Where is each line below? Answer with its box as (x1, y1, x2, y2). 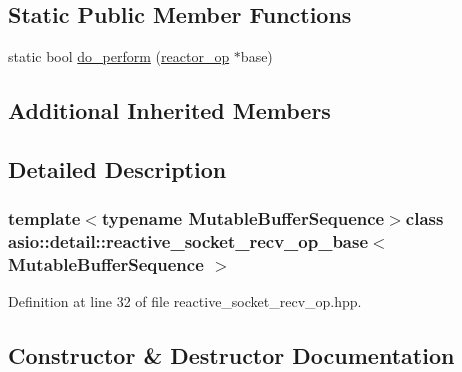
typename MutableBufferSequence (101, 206, 385, 231)
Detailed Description (8, 153, 227, 184)
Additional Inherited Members (8, 95, 331, 126)
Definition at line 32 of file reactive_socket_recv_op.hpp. (8, 291, 362, 312)
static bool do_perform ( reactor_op (8, 46, 230, 67)
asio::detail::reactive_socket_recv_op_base (8, 229, 369, 254)
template (8, 206, 81, 231)
